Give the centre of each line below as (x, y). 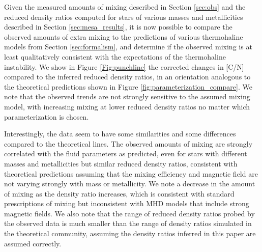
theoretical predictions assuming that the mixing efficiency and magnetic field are (131, 173)
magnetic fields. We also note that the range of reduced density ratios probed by (129, 213)
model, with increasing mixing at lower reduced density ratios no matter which (127, 106)
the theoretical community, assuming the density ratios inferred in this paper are (130, 233)
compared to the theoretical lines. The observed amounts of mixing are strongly (128, 143)
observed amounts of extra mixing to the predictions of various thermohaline (124, 36)
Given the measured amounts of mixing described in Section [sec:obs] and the (125, 7)
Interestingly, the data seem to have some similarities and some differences (120, 134)
